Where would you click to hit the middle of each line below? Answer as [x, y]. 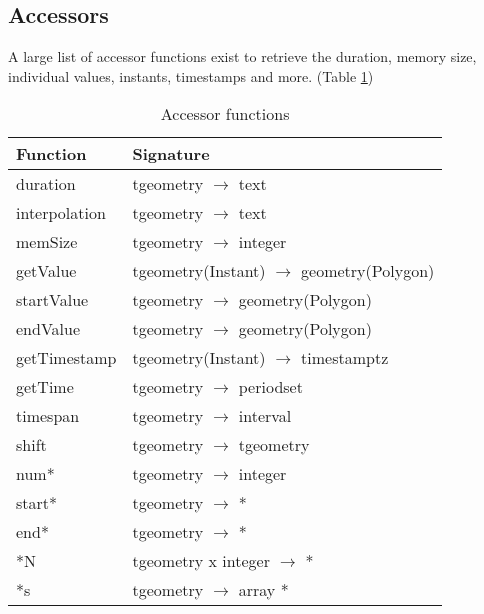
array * [263, 590]
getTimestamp [66, 358]
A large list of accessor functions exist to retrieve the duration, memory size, [242, 56]
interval [265, 416]
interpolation [61, 213]
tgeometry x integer [201, 561]
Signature [171, 154]
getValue [46, 271]
